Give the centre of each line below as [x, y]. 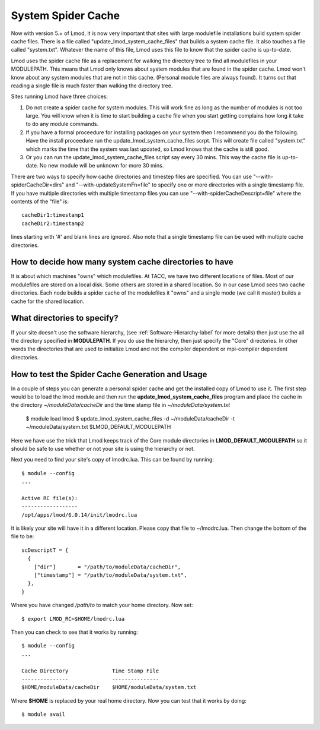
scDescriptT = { [45, 550]
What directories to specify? [65, 318]
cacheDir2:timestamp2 [53, 223]
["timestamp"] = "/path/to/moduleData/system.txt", [110, 575]
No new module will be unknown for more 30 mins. [102, 166]
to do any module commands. [62, 124]
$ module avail [44, 715]
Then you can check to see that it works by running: [75, 632]
